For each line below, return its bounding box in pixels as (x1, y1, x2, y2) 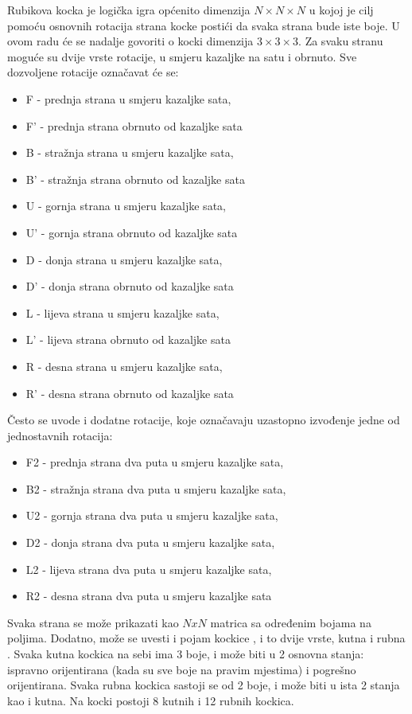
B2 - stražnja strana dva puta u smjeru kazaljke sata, (25, 480, 286, 497)
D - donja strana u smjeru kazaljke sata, (25, 251, 223, 267)
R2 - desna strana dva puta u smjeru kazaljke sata (25, 587, 272, 604)
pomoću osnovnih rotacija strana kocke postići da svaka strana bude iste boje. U (7, 17, 400, 33)
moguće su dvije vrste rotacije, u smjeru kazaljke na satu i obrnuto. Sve (7, 48, 357, 64)
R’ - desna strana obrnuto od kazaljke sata (25, 384, 234, 401)
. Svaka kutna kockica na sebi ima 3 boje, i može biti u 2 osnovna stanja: (7, 646, 364, 662)
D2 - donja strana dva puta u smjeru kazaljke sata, (25, 534, 275, 551)
